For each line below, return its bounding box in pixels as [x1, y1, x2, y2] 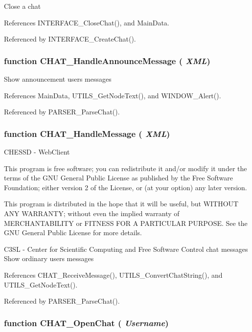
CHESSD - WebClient [4, 147, 70, 156]
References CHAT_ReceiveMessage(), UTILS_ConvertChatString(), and [4, 269, 223, 280]
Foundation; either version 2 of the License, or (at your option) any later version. [4, 182, 247, 192]
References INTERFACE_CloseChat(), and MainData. [4, 17, 169, 27]
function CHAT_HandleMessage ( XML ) [4, 127, 170, 139]
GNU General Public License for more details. [4, 227, 142, 238]
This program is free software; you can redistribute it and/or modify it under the [4, 163, 247, 173]
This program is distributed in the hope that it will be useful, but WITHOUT [4, 199, 239, 209]
